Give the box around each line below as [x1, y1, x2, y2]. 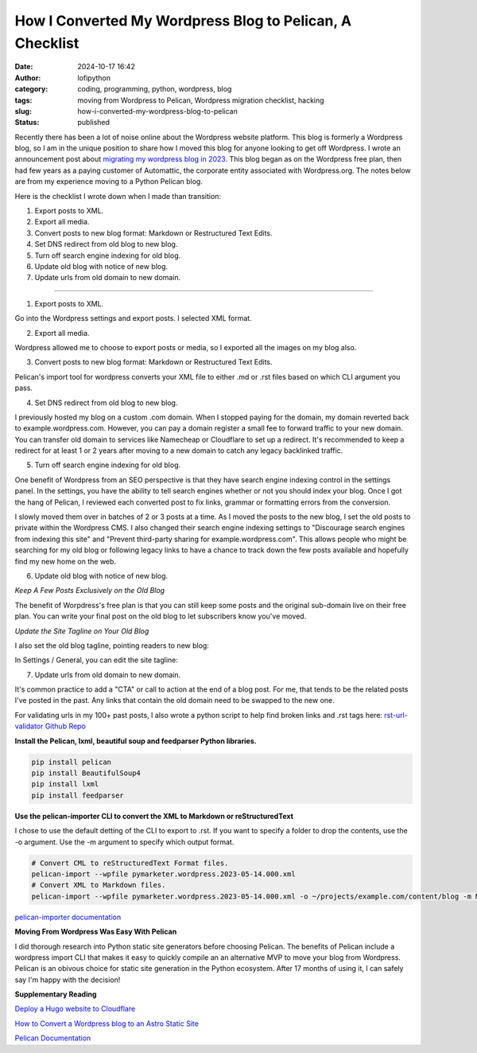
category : [14, 84, 48, 94]
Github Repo [45, 721, 87, 731]
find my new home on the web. [14, 556, 117, 566]
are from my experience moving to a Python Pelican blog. [14, 177, 203, 186]
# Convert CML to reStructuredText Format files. [31, 858, 229, 868]
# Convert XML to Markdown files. [31, 880, 166, 890]
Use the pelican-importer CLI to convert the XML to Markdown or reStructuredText [14, 811, 294, 821]
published [77, 118, 111, 127]
